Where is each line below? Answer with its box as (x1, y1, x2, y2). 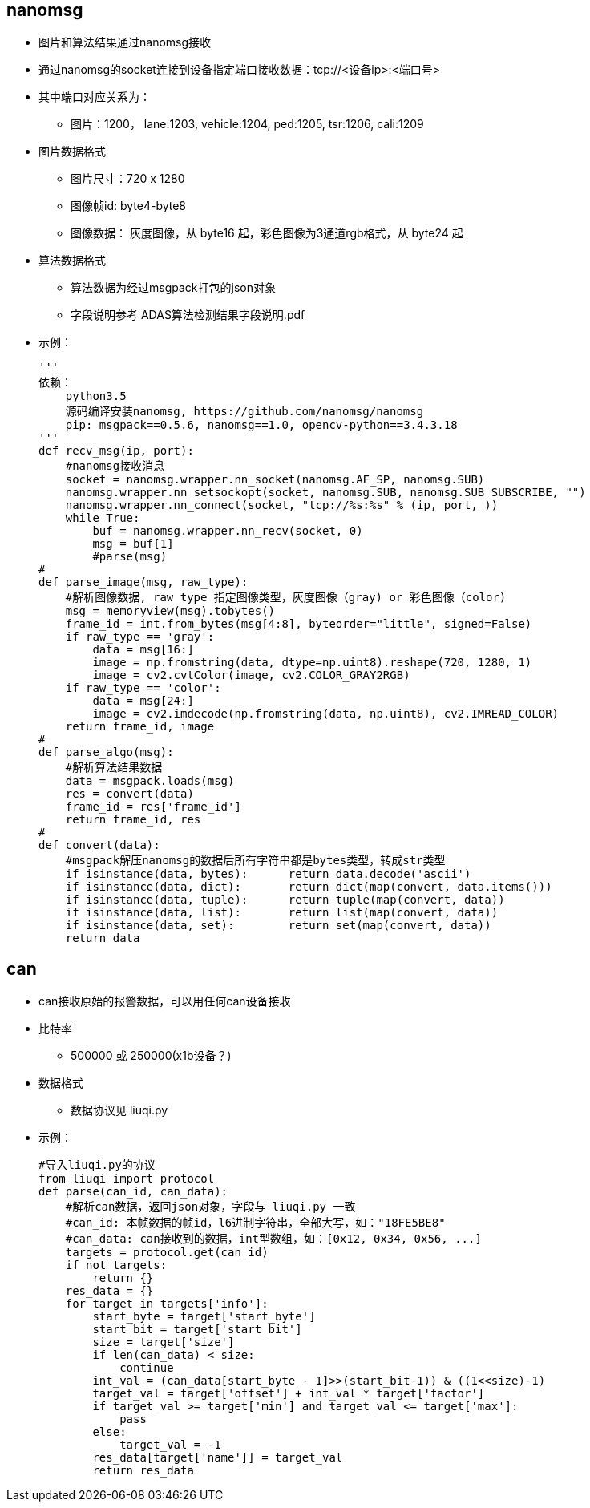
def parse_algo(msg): (38, 746, 174, 759)
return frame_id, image (65, 720, 215, 734)
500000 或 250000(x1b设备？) (71, 1049, 232, 1063)
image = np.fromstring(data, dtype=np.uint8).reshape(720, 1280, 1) (92, 656, 532, 669)
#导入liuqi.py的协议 (38, 1158, 156, 1172)
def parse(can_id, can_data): (38, 1185, 228, 1199)
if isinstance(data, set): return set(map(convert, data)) (65, 919, 491, 932)
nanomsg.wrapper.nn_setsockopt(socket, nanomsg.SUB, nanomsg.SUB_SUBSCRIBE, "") (65, 486, 586, 499)
